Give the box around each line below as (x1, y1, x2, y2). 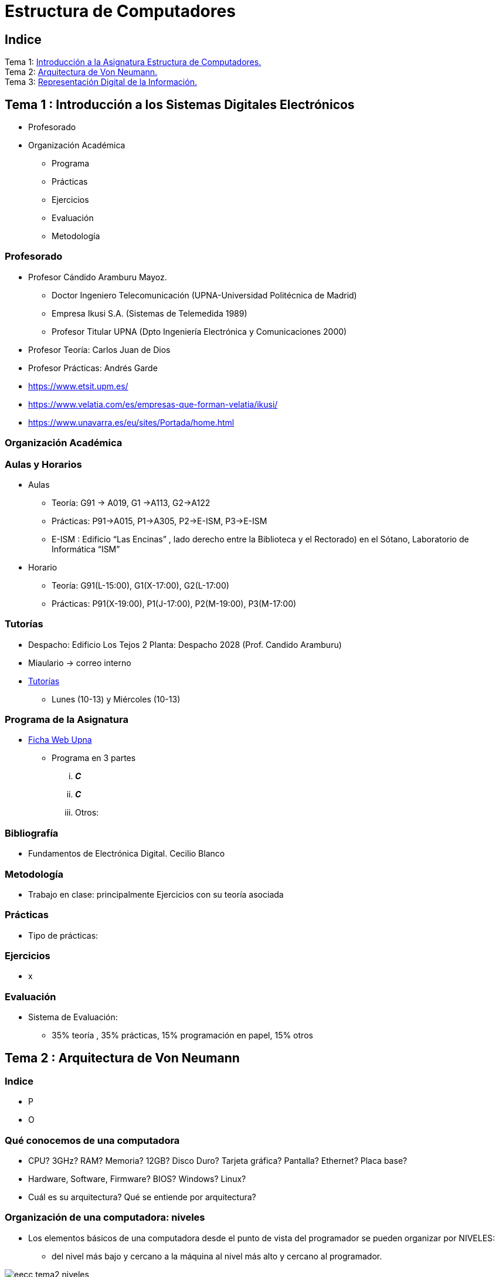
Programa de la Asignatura (5, 714, 128, 726)
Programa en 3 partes (52, 753, 136, 763)
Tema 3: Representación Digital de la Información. (5, 77, 197, 87)
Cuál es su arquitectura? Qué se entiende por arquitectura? (28, 1192, 256, 1203)
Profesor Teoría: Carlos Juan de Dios (28, 344, 171, 355)
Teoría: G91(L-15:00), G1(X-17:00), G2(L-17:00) (52, 580, 229, 590)
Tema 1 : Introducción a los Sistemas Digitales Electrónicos (5, 97, 355, 112)
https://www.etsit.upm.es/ (28, 381, 128, 391)
